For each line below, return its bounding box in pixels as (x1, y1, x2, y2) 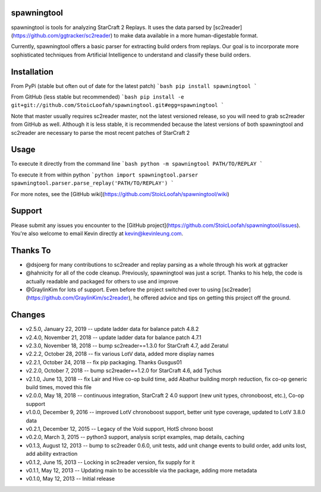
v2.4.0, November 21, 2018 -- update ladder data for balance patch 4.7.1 (26, 333, 202, 341)
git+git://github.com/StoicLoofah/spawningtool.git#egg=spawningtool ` (11, 102, 225, 109)
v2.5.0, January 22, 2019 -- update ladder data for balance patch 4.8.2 (26, 326, 199, 333)
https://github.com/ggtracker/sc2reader (12, 31, 111, 39)
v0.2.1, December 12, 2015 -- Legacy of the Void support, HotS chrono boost (26, 425, 213, 432)
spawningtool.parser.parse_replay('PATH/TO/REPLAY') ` (11, 180, 175, 187)
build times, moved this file (26, 384, 92, 391)
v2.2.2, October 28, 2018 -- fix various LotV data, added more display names (26, 351, 215, 358)
